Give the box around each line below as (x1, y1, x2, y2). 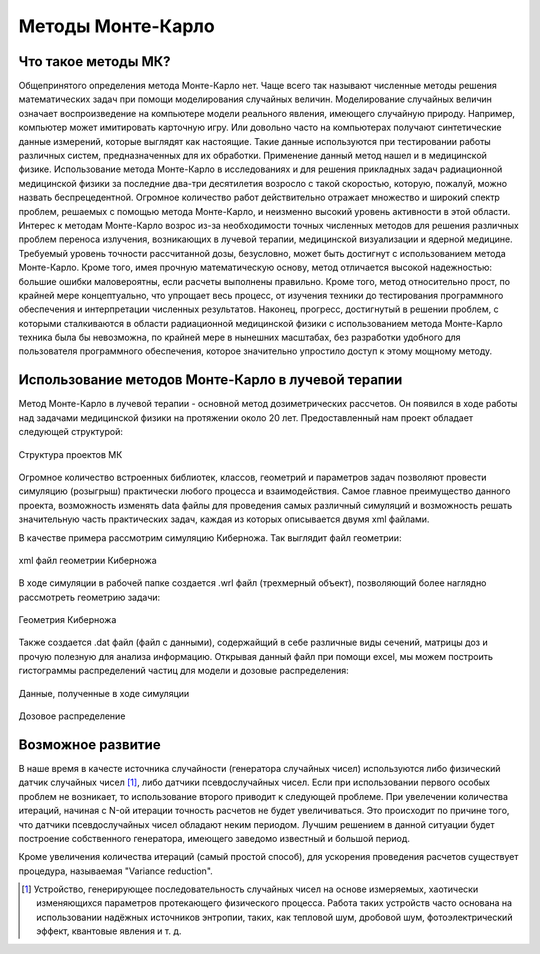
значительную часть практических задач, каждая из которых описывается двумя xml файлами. (18, 513, 430, 525)
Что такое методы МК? (18, 53, 171, 70)
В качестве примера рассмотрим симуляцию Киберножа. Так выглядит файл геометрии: (18, 531, 402, 544)
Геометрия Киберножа (18, 614, 117, 626)
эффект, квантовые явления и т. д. (36, 925, 182, 937)
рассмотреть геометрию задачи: (18, 591, 161, 603)
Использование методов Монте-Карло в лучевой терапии (18, 371, 403, 389)
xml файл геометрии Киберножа (18, 554, 157, 566)
